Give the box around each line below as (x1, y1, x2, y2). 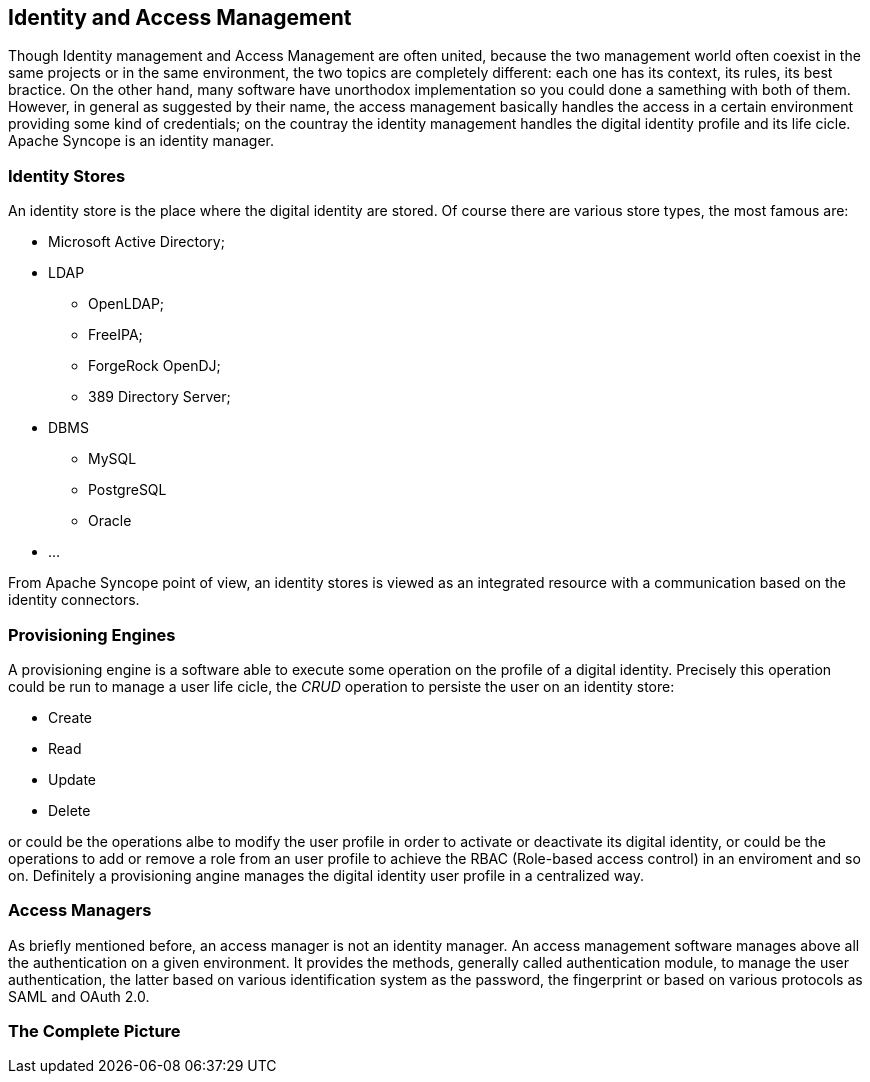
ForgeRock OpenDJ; (88, 357, 221, 375)
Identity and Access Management (8, 5, 352, 30)
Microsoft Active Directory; (48, 233, 225, 251)
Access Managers (8, 900, 152, 921)
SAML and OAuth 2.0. (8, 987, 150, 1005)
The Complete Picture (8, 1021, 181, 1042)
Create (48, 708, 93, 726)
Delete (48, 801, 91, 819)
